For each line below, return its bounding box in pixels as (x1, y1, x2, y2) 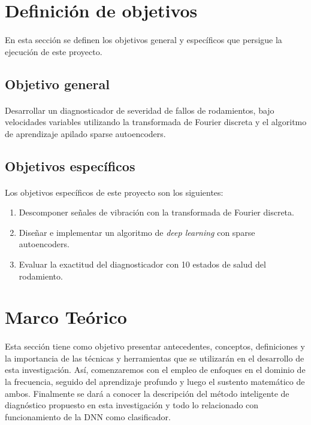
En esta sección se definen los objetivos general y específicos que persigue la (5, 33, 282, 45)
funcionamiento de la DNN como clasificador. (5, 410, 171, 423)
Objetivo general (5, 74, 110, 93)
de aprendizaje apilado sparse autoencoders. (5, 127, 166, 139)
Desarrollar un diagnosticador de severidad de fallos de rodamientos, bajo (5, 104, 274, 116)
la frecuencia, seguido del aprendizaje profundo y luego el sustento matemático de (5, 375, 305, 387)
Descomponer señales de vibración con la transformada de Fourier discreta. (19, 206, 294, 218)
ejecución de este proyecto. (5, 45, 102, 57)
